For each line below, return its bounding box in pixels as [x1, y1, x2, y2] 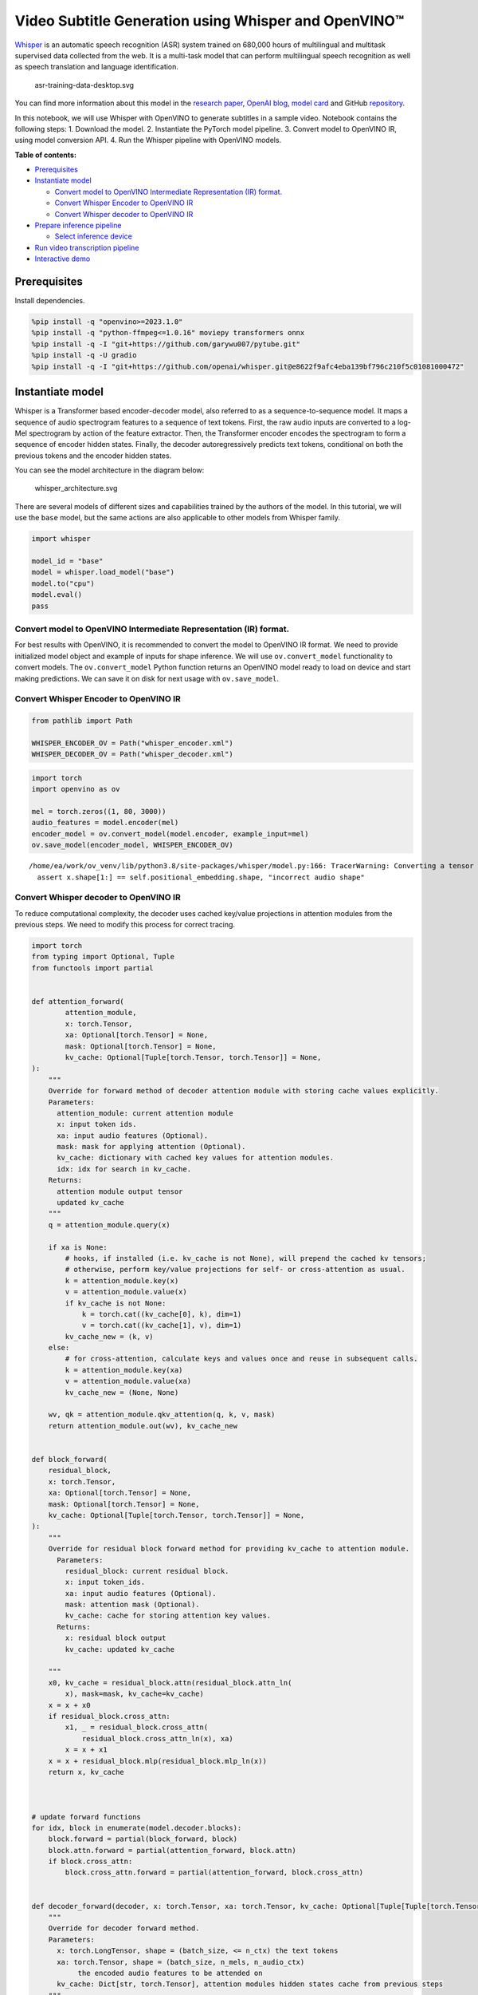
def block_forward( [31, 1455, 108, 1464]
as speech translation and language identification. [14, 62, 179, 72]
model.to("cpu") [31, 579, 96, 588]
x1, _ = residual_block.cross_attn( [65, 1723, 209, 1732]
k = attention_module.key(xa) [65, 1365, 183, 1374]
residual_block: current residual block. [65, 1566, 229, 1575]
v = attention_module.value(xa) [65, 1377, 191, 1386]
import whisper [31, 535, 91, 543]
